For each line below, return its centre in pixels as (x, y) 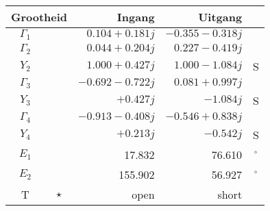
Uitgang (220, 17)
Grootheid (39, 17)
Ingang (136, 17)
